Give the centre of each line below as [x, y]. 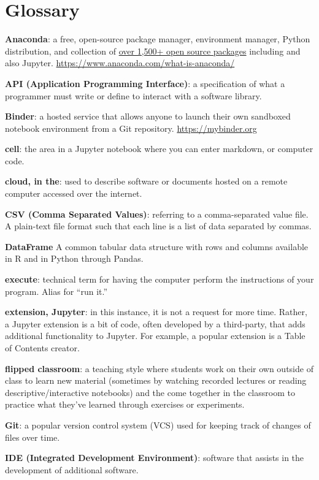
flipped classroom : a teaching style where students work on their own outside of [159, 368]
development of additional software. [72, 469]
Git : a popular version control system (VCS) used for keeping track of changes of [158, 425]
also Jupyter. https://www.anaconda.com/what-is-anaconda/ [120, 63]
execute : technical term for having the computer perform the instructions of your [159, 279]
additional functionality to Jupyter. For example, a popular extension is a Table [155, 336]
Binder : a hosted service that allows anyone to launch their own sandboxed [148, 116]
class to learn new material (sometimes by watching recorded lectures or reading [156, 380]
